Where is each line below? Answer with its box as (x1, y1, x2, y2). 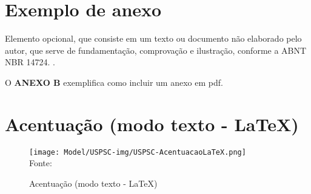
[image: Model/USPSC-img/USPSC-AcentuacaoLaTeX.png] (29, 147, 246, 157)
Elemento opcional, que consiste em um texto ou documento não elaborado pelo (5, 32, 302, 45)
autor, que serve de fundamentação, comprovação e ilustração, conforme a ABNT (5, 44, 307, 56)
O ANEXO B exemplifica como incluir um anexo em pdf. (5, 76, 223, 88)
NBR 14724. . (5, 56, 55, 68)
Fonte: (29, 157, 52, 169)
